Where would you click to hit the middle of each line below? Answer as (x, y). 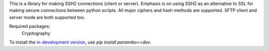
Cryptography (36, 33)
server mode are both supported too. (47, 17)
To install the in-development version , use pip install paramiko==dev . (80, 42)
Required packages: (30, 26)
